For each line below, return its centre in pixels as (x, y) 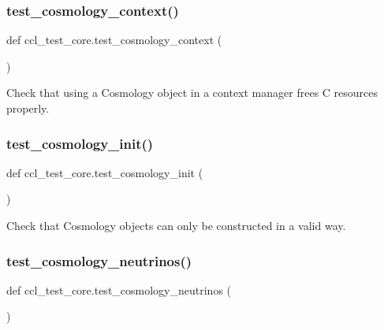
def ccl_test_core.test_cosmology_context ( (114, 40)
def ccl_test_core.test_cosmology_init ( (105, 172)
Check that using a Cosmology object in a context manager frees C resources (192, 93)
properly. (28, 108)
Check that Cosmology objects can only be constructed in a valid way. (176, 225)
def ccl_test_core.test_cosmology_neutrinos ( (119, 289)
